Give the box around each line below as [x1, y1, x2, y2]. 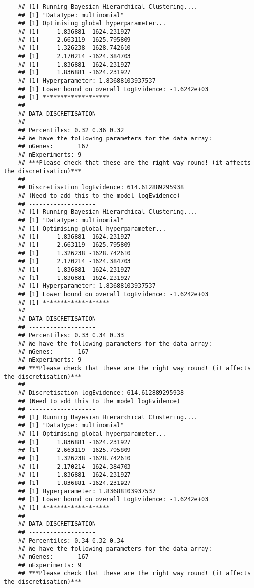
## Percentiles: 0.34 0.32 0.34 [18, 537, 124, 544]
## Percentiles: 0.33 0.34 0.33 [18, 332, 124, 339]
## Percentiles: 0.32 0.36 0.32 [18, 126, 124, 134]
